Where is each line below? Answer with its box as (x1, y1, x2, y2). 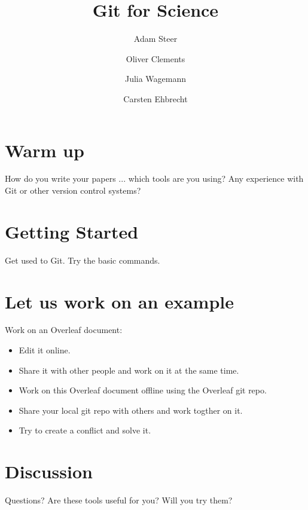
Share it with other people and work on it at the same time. (19, 364, 239, 376)
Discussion (5, 459, 93, 484)
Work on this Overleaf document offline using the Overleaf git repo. (19, 384, 267, 396)
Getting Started (5, 219, 139, 243)
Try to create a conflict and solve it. (19, 424, 151, 436)
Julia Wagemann (124, 72, 187, 85)
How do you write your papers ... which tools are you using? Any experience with (5, 172, 304, 185)
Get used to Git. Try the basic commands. (5, 254, 160, 266)
